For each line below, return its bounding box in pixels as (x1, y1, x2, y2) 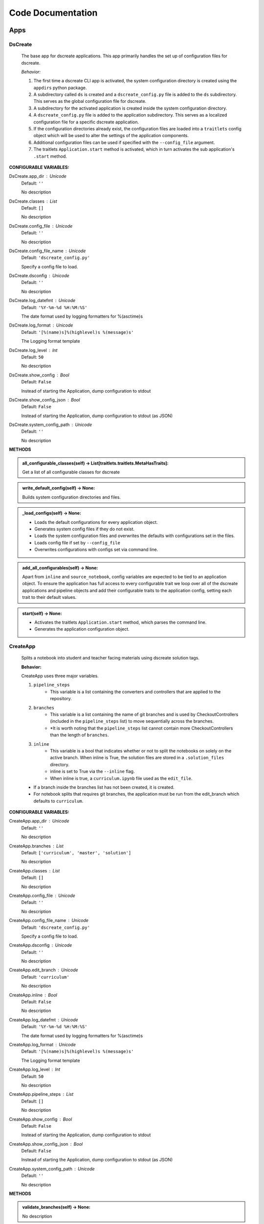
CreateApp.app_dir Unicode (9, 818, 69, 824)
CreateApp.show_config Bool (9, 1116, 72, 1122)
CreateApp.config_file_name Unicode (9, 918, 89, 923)
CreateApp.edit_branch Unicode (9, 967, 78, 973)
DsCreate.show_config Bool (9, 372, 69, 378)
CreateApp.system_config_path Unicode (9, 1166, 95, 1172)
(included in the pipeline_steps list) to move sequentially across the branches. (50, 718, 214, 724)
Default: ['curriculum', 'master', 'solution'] (21, 850, 132, 856)
